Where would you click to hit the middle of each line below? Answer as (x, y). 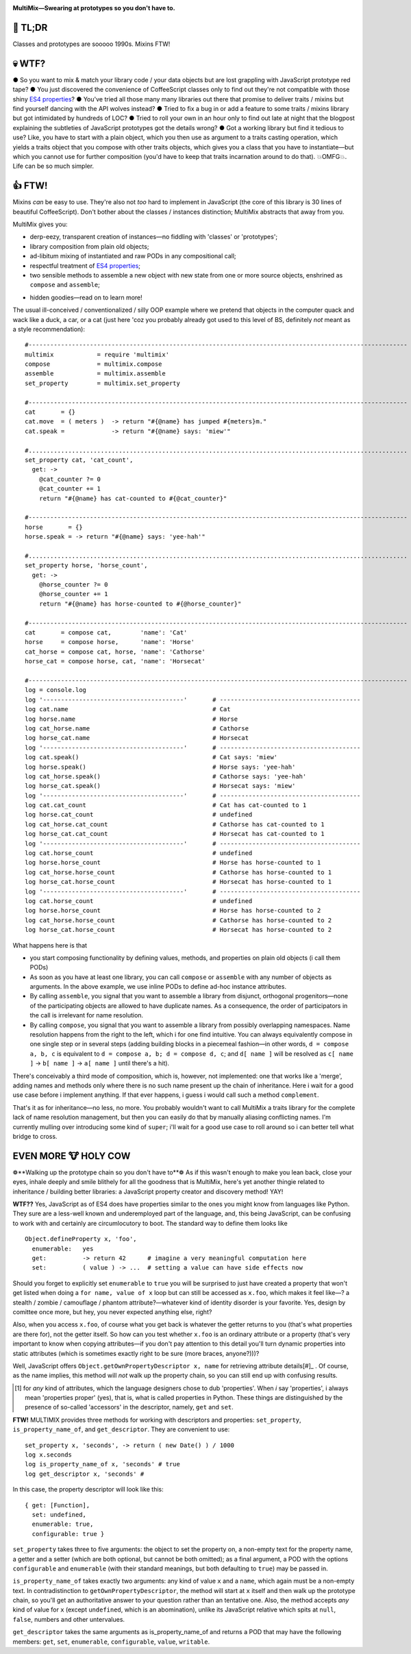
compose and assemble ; (65, 285)
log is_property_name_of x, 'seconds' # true (103, 1464)
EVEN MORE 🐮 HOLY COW (72, 1156)
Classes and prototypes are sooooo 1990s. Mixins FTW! (91, 44)
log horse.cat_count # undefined (139, 815)
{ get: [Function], (58, 1505)
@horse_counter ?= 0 (73, 585)
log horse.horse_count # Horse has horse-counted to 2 (173, 911)
